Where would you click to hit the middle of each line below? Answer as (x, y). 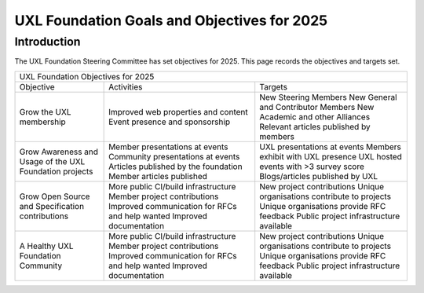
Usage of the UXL (52, 161)
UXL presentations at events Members (331, 147)
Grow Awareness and (58, 152)
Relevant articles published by (315, 126)
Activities (126, 86)
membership (42, 122)
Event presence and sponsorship (170, 122)
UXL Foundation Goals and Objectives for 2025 (171, 20)
